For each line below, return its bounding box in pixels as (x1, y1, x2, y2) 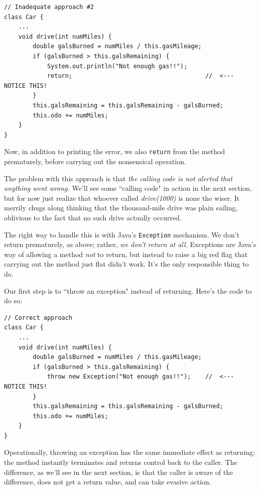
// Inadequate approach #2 (4, 4, 94, 11)
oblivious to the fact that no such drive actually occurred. (4, 212, 182, 222)
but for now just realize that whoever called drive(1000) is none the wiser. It (4, 192, 240, 203)
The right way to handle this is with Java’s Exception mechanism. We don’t (4, 229, 240, 239)
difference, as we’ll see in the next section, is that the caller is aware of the (4, 466, 233, 477)
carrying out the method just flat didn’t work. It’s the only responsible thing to (4, 259, 249, 269)
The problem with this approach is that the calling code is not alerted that (4, 173, 232, 183)
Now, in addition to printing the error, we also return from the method (4, 146, 225, 157)
